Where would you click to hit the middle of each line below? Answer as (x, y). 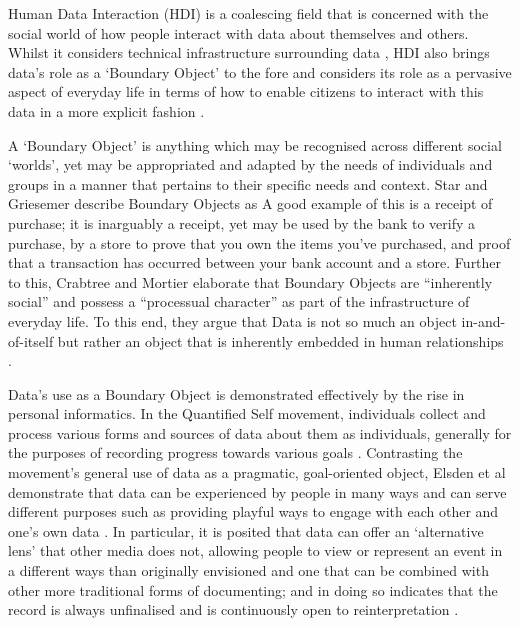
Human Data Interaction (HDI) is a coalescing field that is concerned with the (248, 13)
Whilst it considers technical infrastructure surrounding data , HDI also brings (249, 52)
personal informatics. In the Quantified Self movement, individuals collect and (247, 413)
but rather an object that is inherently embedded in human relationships (280, 340)
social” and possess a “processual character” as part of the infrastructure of (239, 301)
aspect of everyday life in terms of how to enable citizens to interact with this (246, 91)
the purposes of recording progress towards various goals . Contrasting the (235, 452)
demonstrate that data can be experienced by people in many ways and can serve (257, 491)
